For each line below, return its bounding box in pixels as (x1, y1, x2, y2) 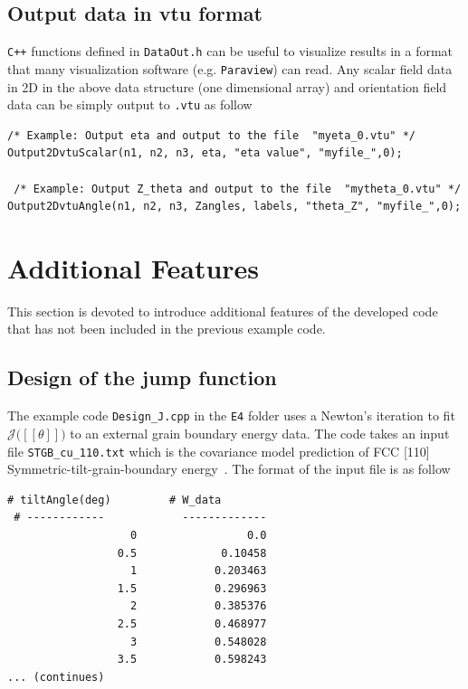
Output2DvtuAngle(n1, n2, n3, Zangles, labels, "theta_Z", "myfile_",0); (7, 200, 462, 213)
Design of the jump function (7, 363, 277, 392)
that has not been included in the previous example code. (7, 319, 326, 338)
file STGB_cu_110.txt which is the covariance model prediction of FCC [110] (7, 441, 430, 460)
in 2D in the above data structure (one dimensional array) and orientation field (7, 77, 447, 96)
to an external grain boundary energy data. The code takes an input (70, 423, 450, 442)
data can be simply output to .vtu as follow (7, 95, 253, 114)
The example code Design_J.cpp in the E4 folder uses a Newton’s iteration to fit (7, 406, 455, 425)
